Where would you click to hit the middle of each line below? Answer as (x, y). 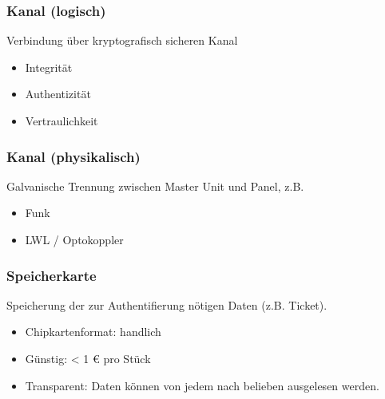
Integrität (49, 67)
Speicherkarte (52, 275)
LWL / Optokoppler (74, 239)
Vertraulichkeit (62, 120)
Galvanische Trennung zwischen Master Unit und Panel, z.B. (155, 186)
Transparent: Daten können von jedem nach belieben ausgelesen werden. (202, 385)
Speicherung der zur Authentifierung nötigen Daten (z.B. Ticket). (167, 304)
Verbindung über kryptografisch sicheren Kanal (122, 40)
